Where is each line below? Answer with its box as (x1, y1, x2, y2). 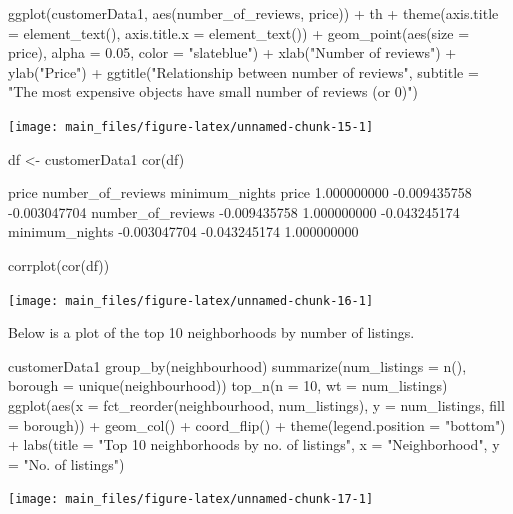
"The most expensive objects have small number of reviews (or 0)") (8, 81, 418, 102)
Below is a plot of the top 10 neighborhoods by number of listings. (8, 322, 415, 343)
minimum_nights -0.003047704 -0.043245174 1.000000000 (8, 221, 359, 242)
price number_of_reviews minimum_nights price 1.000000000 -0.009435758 (8, 182, 472, 203)
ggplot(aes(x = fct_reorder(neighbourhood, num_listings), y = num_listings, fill (8, 395, 505, 416)
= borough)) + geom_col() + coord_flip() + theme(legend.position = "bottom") (8, 414, 506, 435)
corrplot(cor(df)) (8, 255, 110, 275)
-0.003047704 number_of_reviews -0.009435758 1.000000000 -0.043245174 (8, 201, 460, 222)
